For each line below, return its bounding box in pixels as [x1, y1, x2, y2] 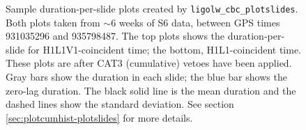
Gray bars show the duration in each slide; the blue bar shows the [6, 70, 287, 84]
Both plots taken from [6, 15, 100, 29]
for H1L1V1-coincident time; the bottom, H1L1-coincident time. [27, 42, 301, 56]
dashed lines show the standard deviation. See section [6, 97, 234, 111]
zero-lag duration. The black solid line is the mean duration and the [6, 83, 296, 97]
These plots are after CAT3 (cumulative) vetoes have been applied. [6, 56, 292, 70]
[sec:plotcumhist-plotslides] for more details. [6, 110, 193, 124]
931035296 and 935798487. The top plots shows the [6, 29, 225, 43]
